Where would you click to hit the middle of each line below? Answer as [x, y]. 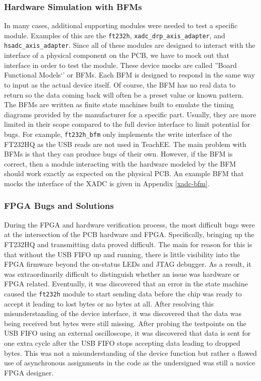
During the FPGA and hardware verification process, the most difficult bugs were [129, 224]
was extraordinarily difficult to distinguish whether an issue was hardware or [122, 274]
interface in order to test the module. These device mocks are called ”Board [120, 65]
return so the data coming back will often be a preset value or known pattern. [124, 94]
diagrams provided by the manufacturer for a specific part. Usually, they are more [130, 114]
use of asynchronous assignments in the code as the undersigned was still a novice [130, 363]
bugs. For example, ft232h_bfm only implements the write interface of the [118, 134]
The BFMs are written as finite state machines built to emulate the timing [119, 104]
